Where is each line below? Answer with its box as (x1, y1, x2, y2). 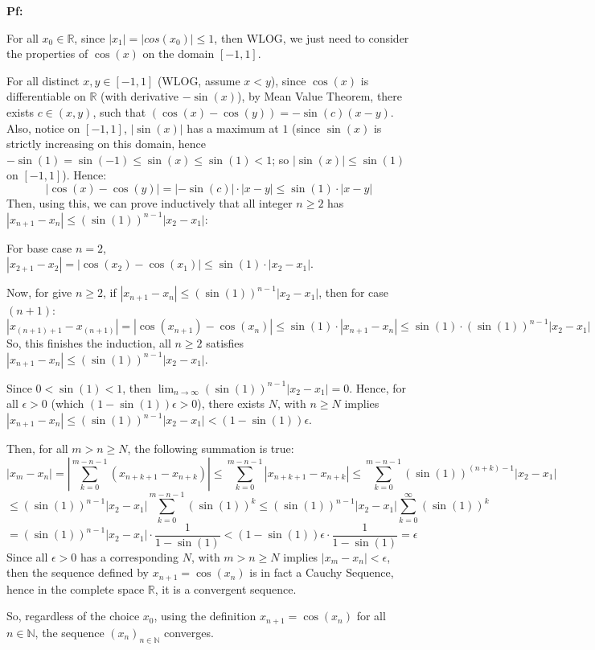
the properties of (6, 45, 88, 62)
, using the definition (154, 607, 256, 624)
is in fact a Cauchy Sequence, (249, 564, 394, 581)
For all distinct (6, 72, 80, 88)
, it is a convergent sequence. (154, 580, 297, 597)
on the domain (142, 45, 215, 62)
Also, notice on (6, 119, 80, 136)
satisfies (206, 335, 244, 352)
